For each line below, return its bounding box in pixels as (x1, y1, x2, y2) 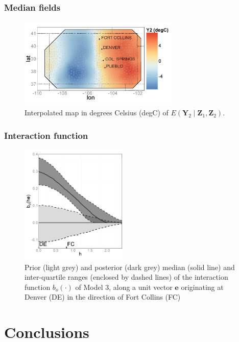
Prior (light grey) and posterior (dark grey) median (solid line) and (25, 261, 235, 272)
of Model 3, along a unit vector (75, 281, 173, 292)
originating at (181, 281, 224, 292)
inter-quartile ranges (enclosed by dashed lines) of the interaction (25, 272, 228, 282)
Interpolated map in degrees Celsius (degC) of (25, 107, 169, 118)
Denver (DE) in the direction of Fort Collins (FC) (25, 291, 181, 302)
